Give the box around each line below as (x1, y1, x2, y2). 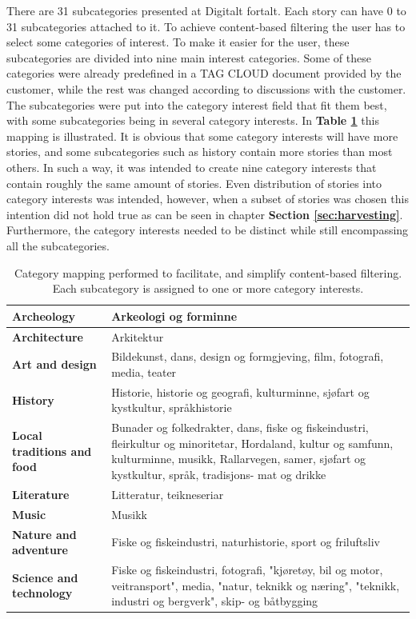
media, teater (111, 363, 177, 380)
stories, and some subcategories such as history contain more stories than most (6, 143, 393, 160)
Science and (12, 569, 78, 585)
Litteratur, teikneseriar (111, 485, 224, 502)
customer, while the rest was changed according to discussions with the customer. (6, 80, 406, 97)
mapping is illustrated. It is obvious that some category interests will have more (6, 127, 398, 144)
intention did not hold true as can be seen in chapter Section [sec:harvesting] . (6, 206, 403, 222)
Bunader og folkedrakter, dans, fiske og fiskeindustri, (111, 419, 369, 436)
